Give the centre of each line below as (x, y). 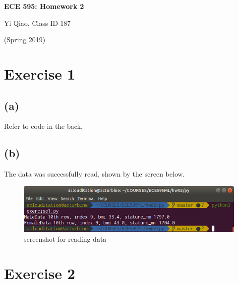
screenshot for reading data (65, 238)
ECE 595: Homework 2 (44, 6)
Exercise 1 (40, 73)
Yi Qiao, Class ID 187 (37, 23)
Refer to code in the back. (43, 126)
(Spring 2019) (25, 40)
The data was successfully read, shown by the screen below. (94, 174)
